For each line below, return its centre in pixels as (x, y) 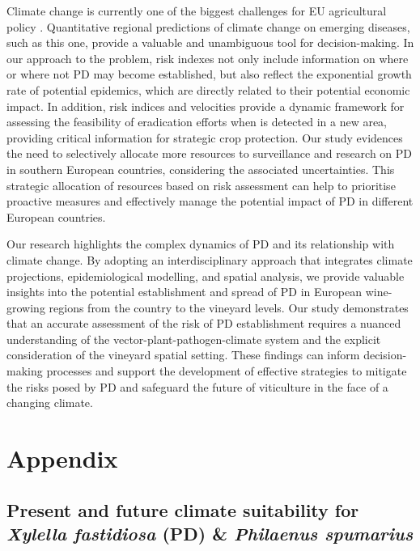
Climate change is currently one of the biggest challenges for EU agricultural (197, 11)
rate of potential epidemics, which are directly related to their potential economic (208, 89)
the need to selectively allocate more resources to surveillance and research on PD (210, 153)
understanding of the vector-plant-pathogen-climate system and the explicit (194, 339)
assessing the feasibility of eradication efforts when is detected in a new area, (197, 122)
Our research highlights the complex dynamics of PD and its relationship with (201, 244)
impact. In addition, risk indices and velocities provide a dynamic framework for (206, 106)
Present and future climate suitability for (183, 509)
